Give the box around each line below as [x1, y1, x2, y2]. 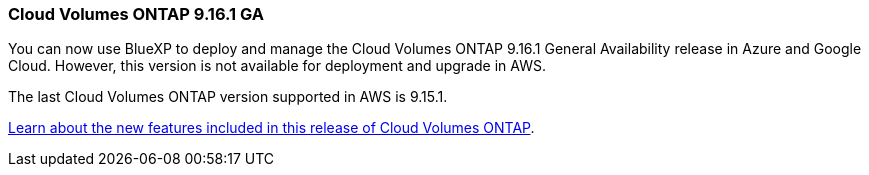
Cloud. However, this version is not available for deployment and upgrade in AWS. [8, 57, 546, 75]
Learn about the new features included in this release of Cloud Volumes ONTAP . [8, 119, 535, 137]
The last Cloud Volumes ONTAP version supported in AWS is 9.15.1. [8, 88, 448, 106]
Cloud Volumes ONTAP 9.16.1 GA [8, 4, 264, 24]
